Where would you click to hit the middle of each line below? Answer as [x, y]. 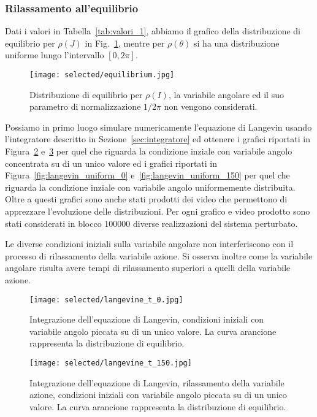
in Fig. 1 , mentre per [125, 43]
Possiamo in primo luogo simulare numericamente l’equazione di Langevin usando [158, 127]
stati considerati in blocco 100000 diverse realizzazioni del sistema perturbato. [151, 223]
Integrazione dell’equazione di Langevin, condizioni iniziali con [147, 319]
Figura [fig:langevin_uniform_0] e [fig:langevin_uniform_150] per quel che [147, 175]
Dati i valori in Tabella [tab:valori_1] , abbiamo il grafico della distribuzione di [153, 31]
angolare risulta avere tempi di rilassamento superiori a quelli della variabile [148, 268]
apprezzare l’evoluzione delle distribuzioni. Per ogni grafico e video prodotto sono [158, 211]
